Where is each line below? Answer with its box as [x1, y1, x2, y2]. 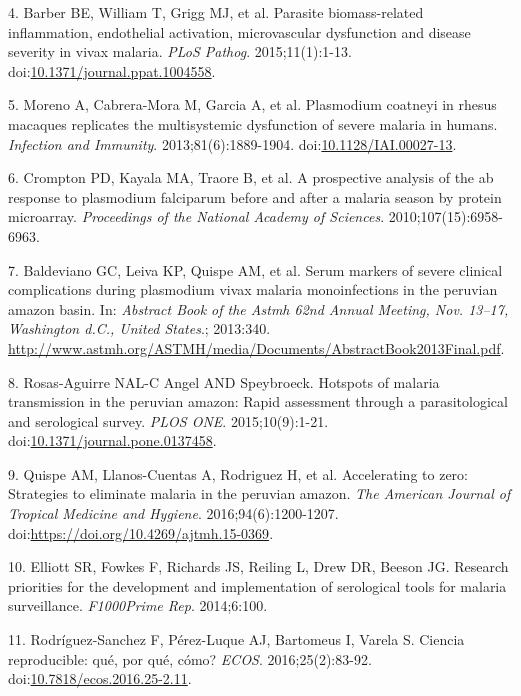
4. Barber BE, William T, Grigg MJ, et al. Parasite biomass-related [8, 2, 424, 22]
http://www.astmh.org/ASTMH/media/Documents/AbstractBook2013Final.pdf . [8, 337, 505, 358]
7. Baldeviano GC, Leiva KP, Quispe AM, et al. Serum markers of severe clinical [8, 259, 503, 280]
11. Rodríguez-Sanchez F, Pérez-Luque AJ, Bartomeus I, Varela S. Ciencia [8, 629, 465, 650]
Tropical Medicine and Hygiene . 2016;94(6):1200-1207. [8, 503, 339, 524]
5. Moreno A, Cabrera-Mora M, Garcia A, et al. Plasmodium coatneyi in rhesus [8, 94, 497, 115]
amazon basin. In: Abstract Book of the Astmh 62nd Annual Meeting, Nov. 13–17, [8, 298, 509, 319]
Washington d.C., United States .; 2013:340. [8, 318, 271, 339]
